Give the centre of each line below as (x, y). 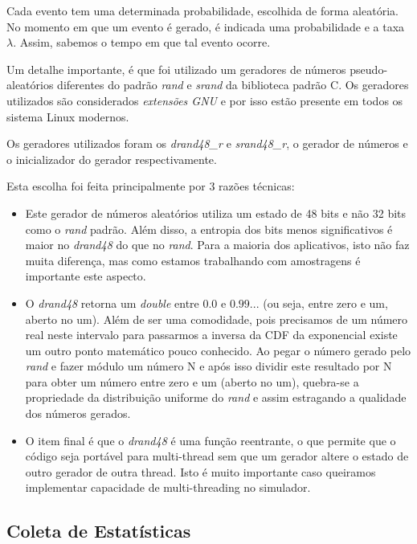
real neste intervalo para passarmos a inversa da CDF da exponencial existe (211, 335)
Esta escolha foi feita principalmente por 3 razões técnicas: (151, 186)
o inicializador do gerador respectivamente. (112, 159)
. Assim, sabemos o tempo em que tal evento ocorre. (142, 42)
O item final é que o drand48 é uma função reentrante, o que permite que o (211, 440)
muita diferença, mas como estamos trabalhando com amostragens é (193, 260)
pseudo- (369, 69)
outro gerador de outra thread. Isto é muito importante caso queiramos (200, 471)
